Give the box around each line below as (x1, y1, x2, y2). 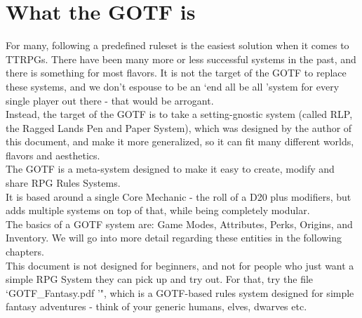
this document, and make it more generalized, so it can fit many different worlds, (6, 134, 354, 149)
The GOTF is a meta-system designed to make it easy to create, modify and (6, 161, 335, 176)
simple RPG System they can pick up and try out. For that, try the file (6, 272, 314, 286)
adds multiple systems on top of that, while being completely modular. (6, 203, 310, 218)
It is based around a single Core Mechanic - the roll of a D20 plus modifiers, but (6, 189, 351, 204)
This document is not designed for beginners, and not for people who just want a (6, 258, 354, 272)
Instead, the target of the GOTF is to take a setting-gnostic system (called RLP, (6, 107, 353, 121)
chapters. (6, 244, 44, 259)
